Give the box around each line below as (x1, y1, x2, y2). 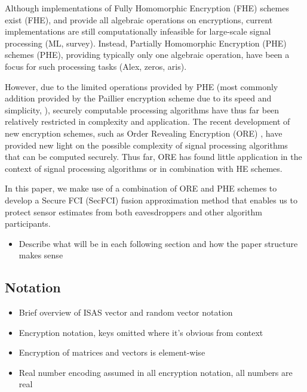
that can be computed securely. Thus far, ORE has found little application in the (5, 150, 302, 163)
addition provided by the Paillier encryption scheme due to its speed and (5, 92, 272, 104)
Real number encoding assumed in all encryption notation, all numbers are (19, 366, 293, 378)
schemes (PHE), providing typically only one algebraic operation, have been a (5, 48, 290, 61)
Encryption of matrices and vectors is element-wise (19, 346, 205, 359)
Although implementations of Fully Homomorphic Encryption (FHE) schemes (5, 2, 289, 14)
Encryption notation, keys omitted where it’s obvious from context (19, 326, 263, 338)
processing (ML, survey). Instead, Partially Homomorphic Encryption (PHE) (5, 36, 287, 49)
